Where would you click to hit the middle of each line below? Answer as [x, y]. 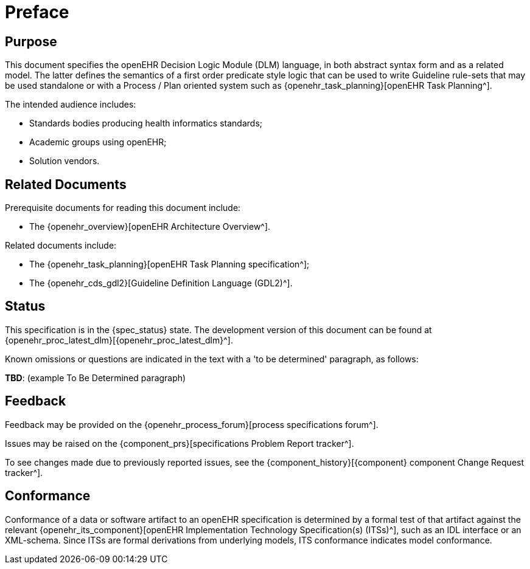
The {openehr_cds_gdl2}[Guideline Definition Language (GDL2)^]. [161, 283]
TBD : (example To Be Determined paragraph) [96, 378]
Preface [37, 12]
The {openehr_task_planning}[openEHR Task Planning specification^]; [169, 264]
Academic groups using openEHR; [98, 142]
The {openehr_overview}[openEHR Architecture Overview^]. [150, 227]
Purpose [31, 41]
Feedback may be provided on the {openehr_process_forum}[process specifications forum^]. [192, 424]
